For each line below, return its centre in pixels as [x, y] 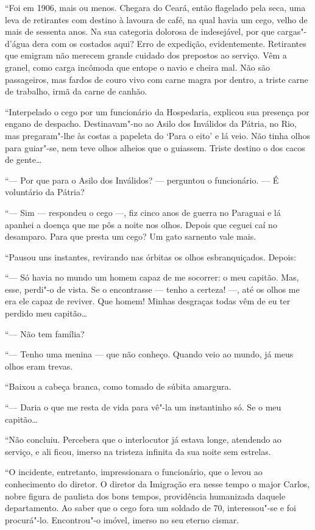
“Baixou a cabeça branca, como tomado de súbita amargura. [118, 386]
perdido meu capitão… [46, 313]
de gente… [23, 159]
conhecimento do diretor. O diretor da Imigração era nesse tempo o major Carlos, [157, 484]
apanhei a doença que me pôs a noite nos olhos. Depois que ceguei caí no [141, 224]
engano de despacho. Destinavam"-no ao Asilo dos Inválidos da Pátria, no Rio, [151, 124]
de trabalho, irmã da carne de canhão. [76, 91]
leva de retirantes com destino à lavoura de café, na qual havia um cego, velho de [156, 19]
